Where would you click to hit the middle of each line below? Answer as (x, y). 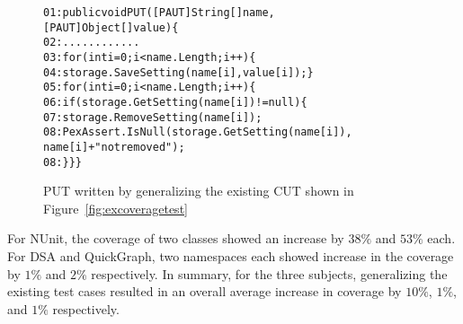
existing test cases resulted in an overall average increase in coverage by (205, 291)
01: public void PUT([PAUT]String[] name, (159, 13)
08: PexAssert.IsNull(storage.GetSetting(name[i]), (198, 132)
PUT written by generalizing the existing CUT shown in (199, 191)
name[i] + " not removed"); (114, 147)
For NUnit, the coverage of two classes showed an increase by (176, 238)
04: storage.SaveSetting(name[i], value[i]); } (178, 72)
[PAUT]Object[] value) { (111, 27)
